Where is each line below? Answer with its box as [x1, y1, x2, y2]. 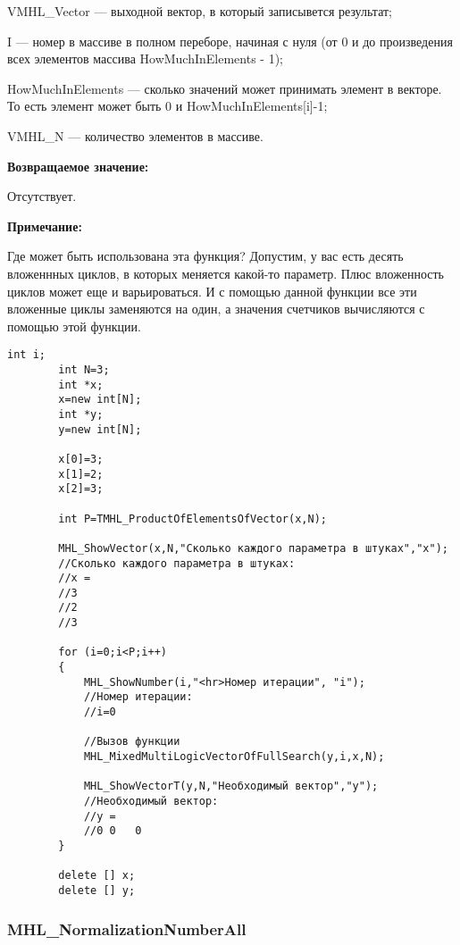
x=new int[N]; [58, 393, 142, 406]
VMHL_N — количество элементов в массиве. [7, 126, 263, 145]
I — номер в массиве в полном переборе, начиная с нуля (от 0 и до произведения [7, 31, 453, 50]
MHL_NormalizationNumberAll [7, 917, 247, 940]
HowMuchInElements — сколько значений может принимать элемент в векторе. [7, 79, 442, 97]
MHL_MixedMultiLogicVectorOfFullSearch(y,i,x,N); [83, 750, 385, 764]
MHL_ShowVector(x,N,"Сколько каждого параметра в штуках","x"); [58, 541, 448, 555]
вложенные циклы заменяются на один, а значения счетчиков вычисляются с [7, 299, 425, 318]
